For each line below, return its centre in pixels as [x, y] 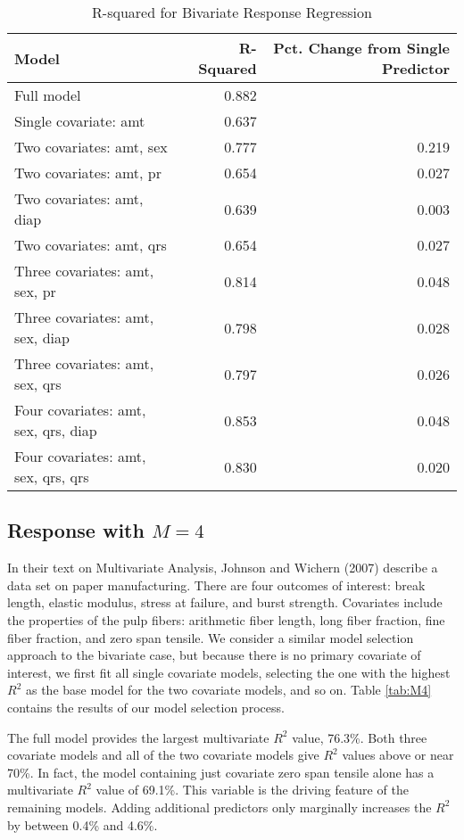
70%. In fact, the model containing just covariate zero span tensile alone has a [221, 772]
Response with [76, 530]
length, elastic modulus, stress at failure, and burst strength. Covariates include [225, 602]
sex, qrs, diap [56, 430]
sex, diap [42, 338]
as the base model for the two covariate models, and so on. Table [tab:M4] [228, 690]
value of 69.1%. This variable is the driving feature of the [252, 790]
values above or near [398, 755]
